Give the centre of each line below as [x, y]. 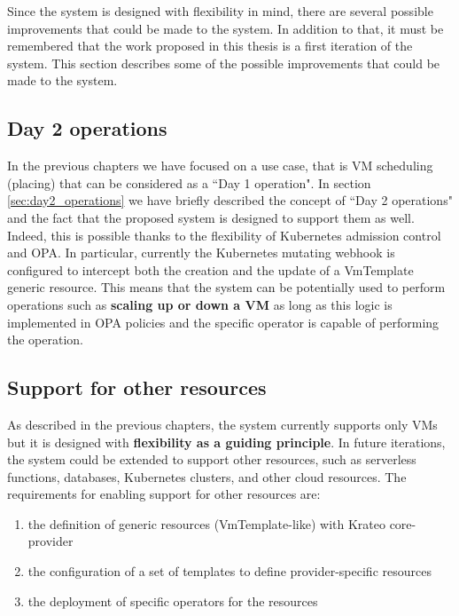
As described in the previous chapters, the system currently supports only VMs [222, 424]
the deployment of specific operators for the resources [173, 600]
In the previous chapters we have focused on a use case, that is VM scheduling [220, 166]
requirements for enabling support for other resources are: [164, 494]
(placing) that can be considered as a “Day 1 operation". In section [189, 182]
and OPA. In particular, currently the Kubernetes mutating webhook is [201, 253]
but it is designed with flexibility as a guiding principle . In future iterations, [226, 442]
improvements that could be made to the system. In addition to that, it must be [226, 28]
